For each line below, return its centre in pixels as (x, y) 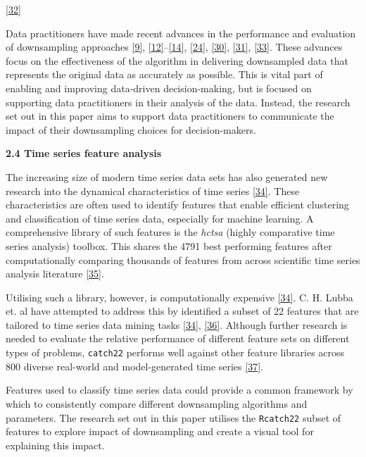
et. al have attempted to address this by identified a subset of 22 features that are (182, 311)
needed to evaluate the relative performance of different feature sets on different (178, 338)
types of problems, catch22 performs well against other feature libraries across (175, 352)
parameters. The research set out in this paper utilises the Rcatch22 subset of (173, 417)
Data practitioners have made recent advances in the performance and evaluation (181, 33)
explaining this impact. (55, 445)
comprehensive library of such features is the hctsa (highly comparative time (170, 232)
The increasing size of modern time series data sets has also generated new (167, 176)
